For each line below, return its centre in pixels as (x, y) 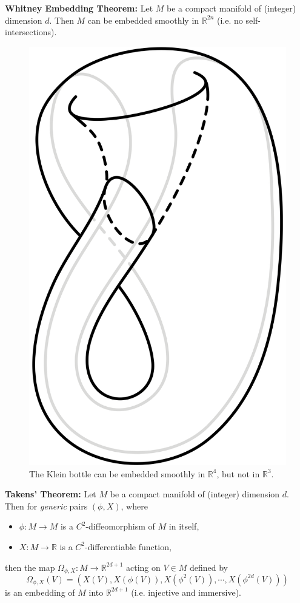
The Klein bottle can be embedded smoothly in (117, 473)
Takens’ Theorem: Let (51, 494)
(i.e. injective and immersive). (186, 592)
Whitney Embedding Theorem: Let (79, 8)
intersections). (31, 32)
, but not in (238, 473)
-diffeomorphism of (120, 526)
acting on (143, 567)
